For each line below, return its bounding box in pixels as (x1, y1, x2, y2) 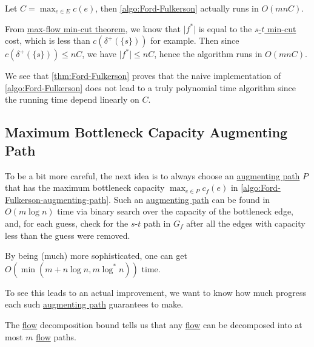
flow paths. (36, 330, 76, 343)
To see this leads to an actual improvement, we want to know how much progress (5, 286, 307, 298)
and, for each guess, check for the (5, 216, 129, 229)
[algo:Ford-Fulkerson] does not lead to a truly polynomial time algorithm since (5, 81, 296, 94)
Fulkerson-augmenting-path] (5, 193, 109, 205)
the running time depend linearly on (5, 93, 139, 106)
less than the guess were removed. (5, 228, 130, 241)
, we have (82, 47, 117, 60)
